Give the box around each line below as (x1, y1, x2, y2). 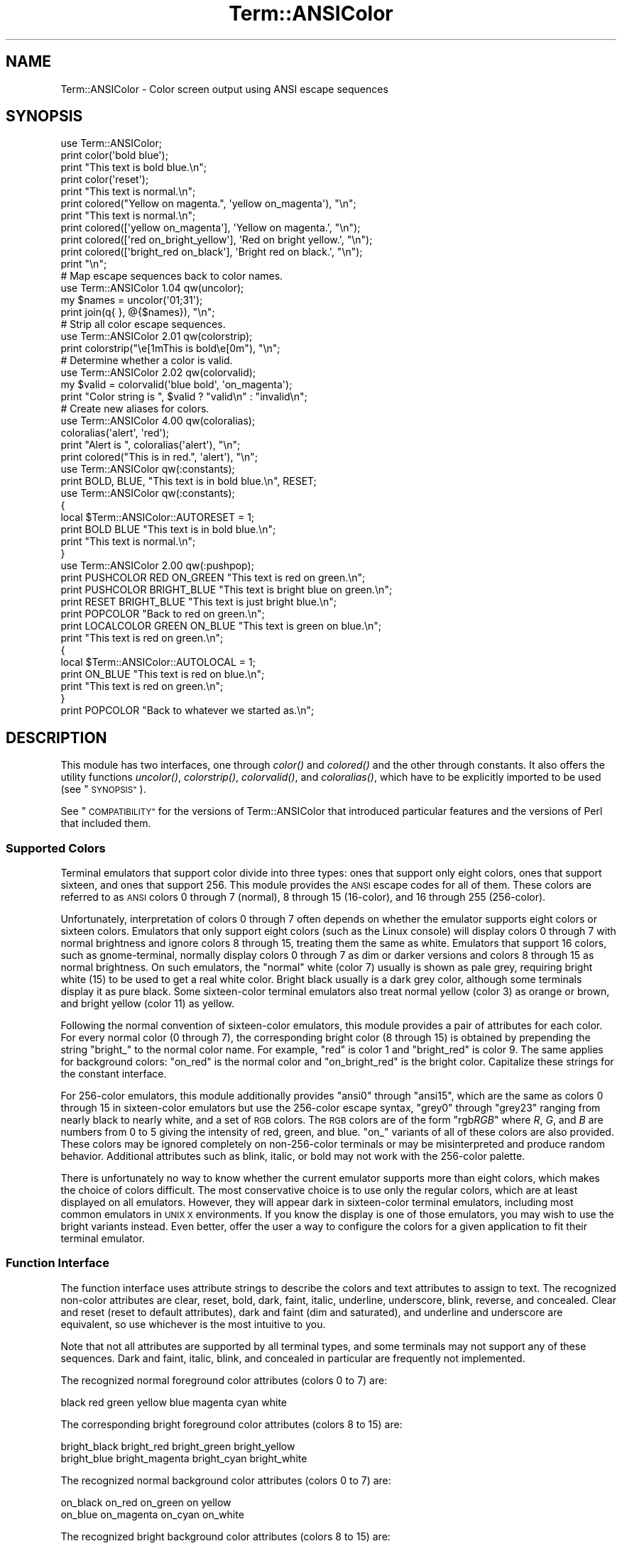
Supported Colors (6, 840, 106, 855)
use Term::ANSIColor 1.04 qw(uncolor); (60, 282, 244, 295)
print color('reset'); (60, 173, 149, 186)
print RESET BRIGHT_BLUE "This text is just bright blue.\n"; (60, 596, 337, 608)
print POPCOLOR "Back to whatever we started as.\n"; (60, 704, 315, 717)
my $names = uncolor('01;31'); (60, 294, 203, 307)
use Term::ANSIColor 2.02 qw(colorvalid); (60, 366, 256, 379)
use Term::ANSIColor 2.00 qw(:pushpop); (60, 559, 254, 572)
